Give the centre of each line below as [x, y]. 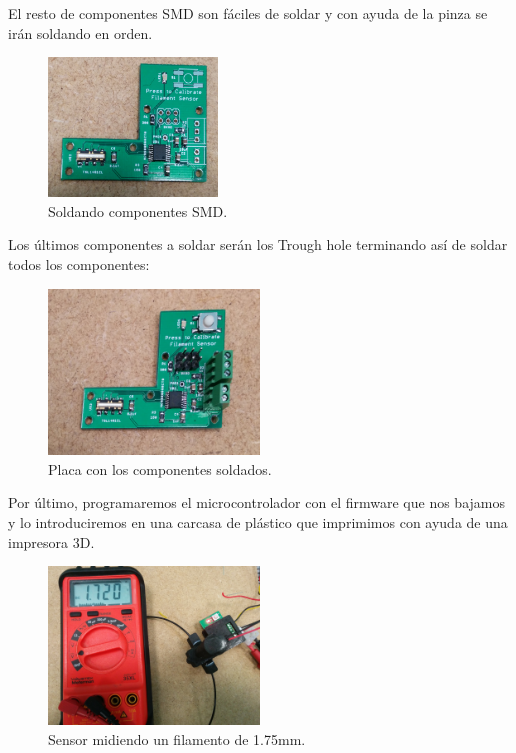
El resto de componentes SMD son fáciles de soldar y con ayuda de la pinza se [248, 13]
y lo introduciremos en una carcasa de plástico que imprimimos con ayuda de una [258, 522]
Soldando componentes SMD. [138, 210]
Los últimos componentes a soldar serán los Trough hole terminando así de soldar [258, 244]
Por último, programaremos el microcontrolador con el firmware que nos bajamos [256, 502]
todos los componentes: [79, 264]
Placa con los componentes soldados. [160, 468]
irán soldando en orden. [80, 32]
